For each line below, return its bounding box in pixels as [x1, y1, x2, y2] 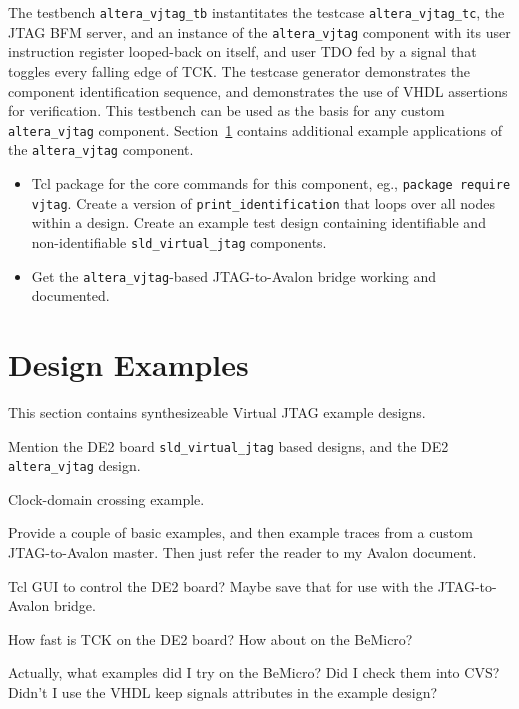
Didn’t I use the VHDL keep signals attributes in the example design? [8, 682, 438, 702]
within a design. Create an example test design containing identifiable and [31, 212, 486, 233]
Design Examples [8, 344, 249, 384]
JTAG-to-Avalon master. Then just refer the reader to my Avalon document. [8, 542, 477, 563]
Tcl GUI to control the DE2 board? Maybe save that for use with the [8, 575, 434, 596]
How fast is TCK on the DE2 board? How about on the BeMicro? [8, 628, 413, 649]
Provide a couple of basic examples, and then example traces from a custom [8, 522, 473, 543]
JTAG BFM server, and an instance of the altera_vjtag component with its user [8, 21, 511, 42]
